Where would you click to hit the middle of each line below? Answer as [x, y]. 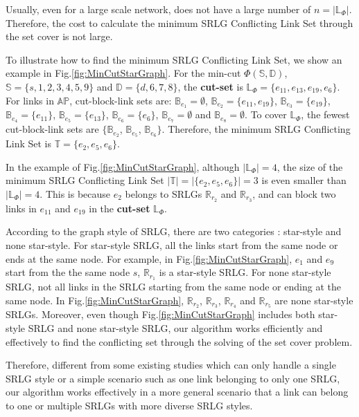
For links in [30, 100]
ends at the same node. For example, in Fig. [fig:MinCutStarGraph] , [149, 258]
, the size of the [310, 166]
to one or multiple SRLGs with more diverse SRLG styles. [129, 406]
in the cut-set [120, 208]
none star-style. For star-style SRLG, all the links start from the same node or [172, 244]
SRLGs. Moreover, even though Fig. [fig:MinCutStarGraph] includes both [160, 314]
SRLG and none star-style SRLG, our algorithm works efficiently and [175, 328]
